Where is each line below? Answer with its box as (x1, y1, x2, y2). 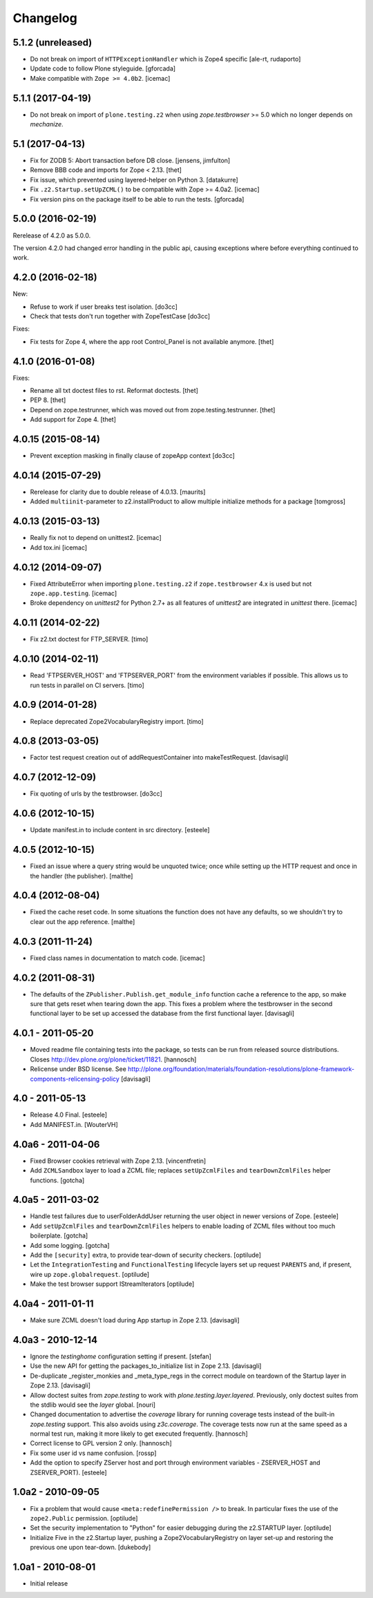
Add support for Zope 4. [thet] (30, 415, 117, 424)
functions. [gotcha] (30, 1176, 85, 1184)
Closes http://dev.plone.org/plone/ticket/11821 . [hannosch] (30, 1055, 197, 1063)
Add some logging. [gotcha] (30, 1241, 110, 1249)
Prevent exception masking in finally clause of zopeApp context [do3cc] (30, 452, 235, 460)
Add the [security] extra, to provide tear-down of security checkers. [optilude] (30, 1251, 262, 1259)
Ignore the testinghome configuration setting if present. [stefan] (30, 1352, 212, 1360)
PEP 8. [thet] (30, 396, 66, 404)
